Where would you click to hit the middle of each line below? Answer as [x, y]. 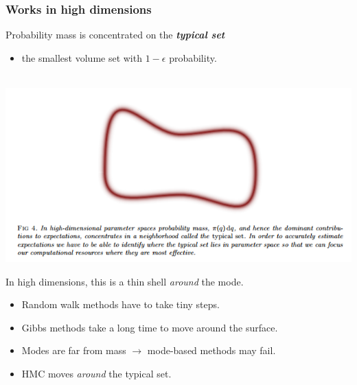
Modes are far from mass [74, 350]
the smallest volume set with [82, 57]
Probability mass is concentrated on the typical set [115, 35]
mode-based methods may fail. [211, 350]
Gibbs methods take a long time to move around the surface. [150, 327]
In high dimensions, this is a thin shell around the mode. [125, 281]
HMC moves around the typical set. [96, 374]
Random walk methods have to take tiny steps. [120, 304]
